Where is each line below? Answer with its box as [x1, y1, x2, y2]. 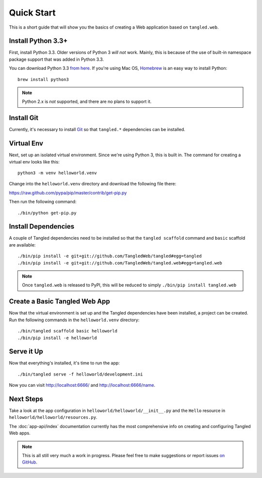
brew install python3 [17, 77, 69, 82]
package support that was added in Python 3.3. [9, 56, 104, 62]
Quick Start [9, 7, 56, 18]
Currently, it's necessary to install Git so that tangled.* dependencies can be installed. [9, 127, 185, 132]
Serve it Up [9, 347, 43, 356]
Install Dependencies [9, 222, 75, 231]
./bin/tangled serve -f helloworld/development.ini [17, 371, 143, 377]
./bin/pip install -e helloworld [17, 335, 97, 341]
